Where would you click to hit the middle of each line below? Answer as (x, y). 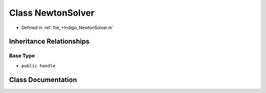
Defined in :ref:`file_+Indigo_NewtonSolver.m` (67, 28)
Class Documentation (43, 79)
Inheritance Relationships (49, 42)
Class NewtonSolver (52, 13)
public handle (38, 66)
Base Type (22, 56)
